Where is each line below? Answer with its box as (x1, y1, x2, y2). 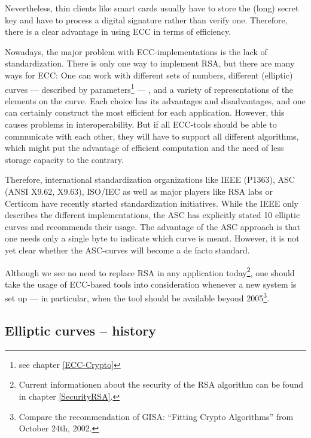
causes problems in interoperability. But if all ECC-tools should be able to (5, 118, 277, 130)
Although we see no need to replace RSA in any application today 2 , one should (5, 264, 295, 279)
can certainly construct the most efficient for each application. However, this (5, 106, 285, 119)
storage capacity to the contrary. (5, 153, 124, 165)
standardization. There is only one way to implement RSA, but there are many (5, 57, 295, 70)
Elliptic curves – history (5, 321, 157, 340)
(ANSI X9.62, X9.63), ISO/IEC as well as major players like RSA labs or (5, 185, 273, 197)
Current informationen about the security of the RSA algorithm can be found (19, 378, 304, 391)
